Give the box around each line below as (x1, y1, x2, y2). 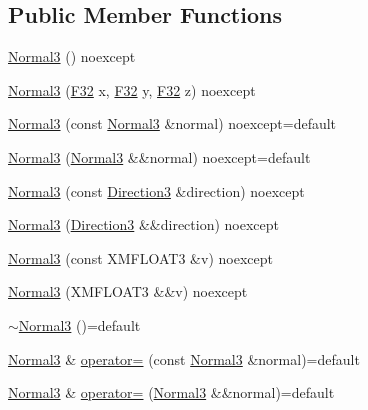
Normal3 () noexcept (8, 46, 136, 67)
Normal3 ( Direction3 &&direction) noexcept (8, 214, 280, 235)
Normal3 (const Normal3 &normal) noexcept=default (8, 113, 337, 134)
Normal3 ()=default (18, 314, 141, 335)
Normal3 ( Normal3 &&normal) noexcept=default (8, 146, 311, 167)
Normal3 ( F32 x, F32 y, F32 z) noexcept (8, 79, 256, 100)
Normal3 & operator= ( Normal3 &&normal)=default (8, 382, 335, 403)
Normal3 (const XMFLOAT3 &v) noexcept (8, 247, 273, 268)
